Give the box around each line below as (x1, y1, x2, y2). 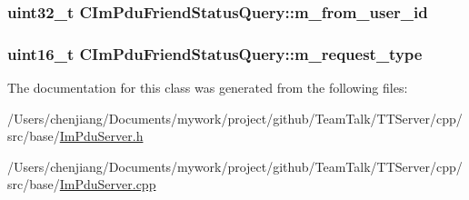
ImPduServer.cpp (59, 175, 156, 194)
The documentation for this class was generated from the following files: (7, 78, 408, 97)
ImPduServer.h (59, 126, 144, 145)
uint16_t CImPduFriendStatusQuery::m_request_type (7, 42, 423, 65)
